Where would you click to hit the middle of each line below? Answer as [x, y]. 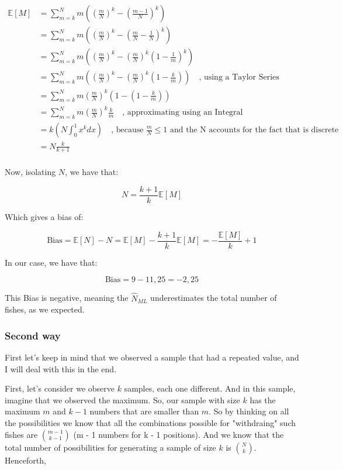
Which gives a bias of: [44, 217]
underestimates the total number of [214, 298]
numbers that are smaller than [144, 411]
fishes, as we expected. [45, 309]
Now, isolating [30, 172]
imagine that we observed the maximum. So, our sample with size [122, 399]
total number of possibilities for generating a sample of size [110, 447]
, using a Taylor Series [239, 78]
